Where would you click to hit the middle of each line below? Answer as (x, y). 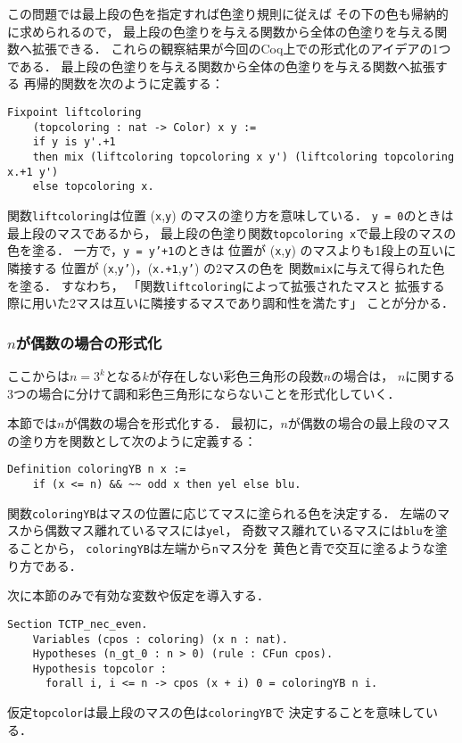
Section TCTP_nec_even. (78, 624)
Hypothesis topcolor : (99, 669)
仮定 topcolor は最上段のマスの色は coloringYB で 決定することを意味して (217, 712)
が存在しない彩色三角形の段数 (236, 376)
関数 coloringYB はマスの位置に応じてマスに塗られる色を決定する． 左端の (223, 512)
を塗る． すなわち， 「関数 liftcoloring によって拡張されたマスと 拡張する (226, 285)
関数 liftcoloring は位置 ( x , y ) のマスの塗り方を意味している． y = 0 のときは (231, 215)
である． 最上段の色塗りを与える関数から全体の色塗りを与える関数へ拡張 (221, 66)
